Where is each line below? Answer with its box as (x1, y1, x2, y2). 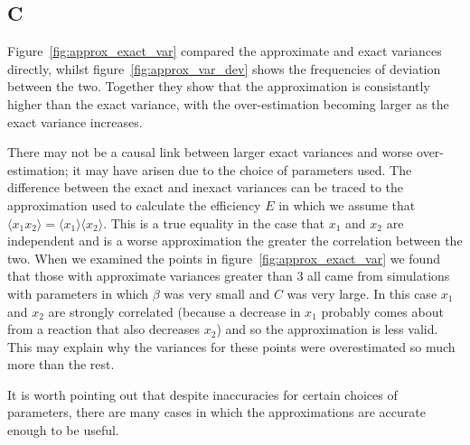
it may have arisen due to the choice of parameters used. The (72, 160, 412, 179)
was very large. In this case (287, 283, 437, 302)
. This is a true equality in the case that (103, 213, 325, 232)
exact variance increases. (7, 112, 143, 131)
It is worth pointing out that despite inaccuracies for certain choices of (7, 385, 398, 403)
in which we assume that (278, 195, 416, 214)
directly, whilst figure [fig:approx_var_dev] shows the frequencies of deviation (7, 59, 441, 78)
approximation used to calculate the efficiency (7, 195, 261, 214)
